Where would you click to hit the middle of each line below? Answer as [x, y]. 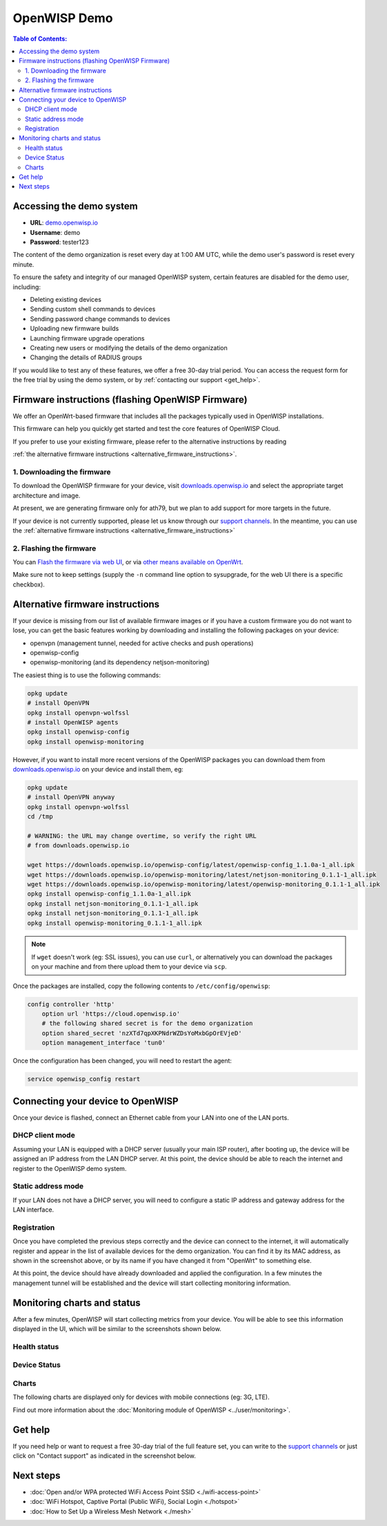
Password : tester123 [59, 242]
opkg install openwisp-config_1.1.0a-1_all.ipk [109, 894]
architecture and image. [47, 495]
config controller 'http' [71, 1004]
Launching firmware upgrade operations [87, 338]
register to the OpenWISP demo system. [70, 1168]
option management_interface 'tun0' [103, 1043]
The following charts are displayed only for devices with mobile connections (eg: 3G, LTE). [141, 1397]
